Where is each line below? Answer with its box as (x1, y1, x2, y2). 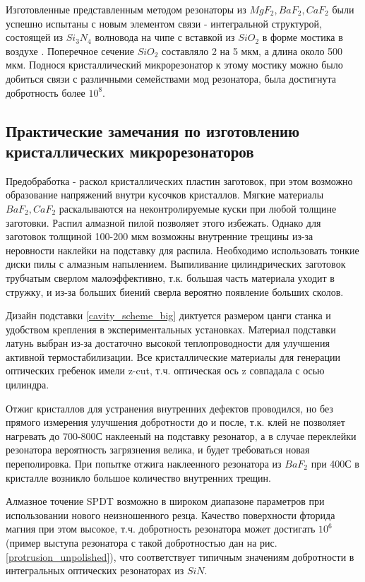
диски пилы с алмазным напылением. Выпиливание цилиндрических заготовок (6, 256, 346, 271)
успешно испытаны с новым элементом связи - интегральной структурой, (6, 16, 322, 30)
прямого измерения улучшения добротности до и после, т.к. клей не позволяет (6, 415, 345, 429)
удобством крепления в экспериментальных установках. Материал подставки (6, 321, 336, 336)
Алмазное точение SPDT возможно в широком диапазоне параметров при (6, 494, 325, 509)
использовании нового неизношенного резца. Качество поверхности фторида (6, 507, 335, 522)
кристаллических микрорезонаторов (6, 140, 254, 162)
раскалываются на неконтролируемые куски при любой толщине (59, 201, 337, 215)
